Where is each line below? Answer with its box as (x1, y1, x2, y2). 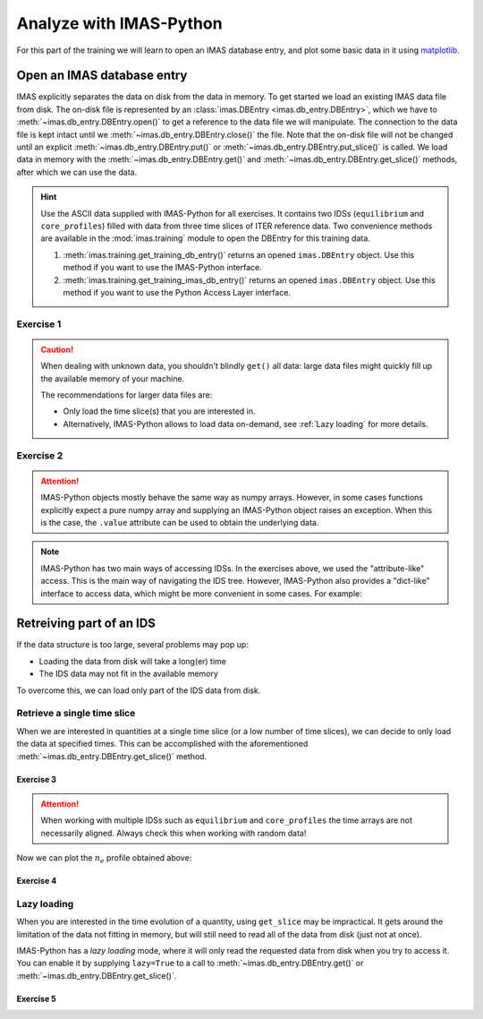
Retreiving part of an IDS (16, 616, 157, 631)
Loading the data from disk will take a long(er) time (38, 655, 227, 666)
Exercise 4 (16, 876, 57, 886)
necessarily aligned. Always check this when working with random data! (40, 827, 307, 838)
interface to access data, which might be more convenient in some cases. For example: (40, 587, 362, 599)
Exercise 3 (16, 774, 57, 784)
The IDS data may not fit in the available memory (38, 668, 219, 680)
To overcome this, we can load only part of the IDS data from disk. (16, 685, 261, 696)
